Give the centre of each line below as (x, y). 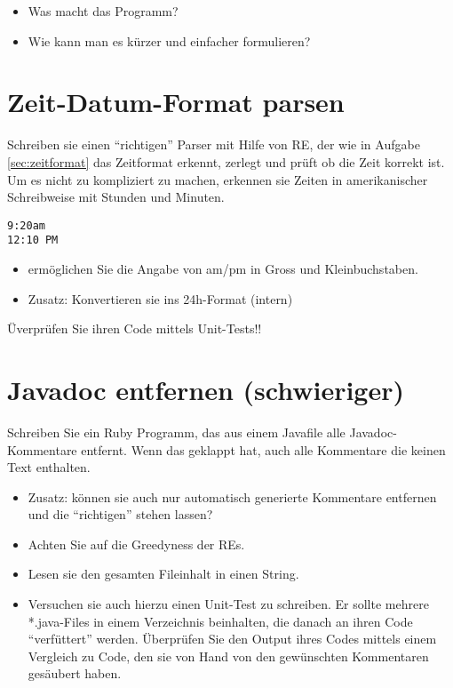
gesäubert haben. (75, 673)
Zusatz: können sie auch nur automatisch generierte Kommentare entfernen (232, 496)
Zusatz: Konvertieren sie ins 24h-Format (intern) (160, 298)
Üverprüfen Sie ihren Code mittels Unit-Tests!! (135, 328)
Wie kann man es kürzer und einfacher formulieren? (169, 40)
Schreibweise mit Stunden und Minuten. (116, 197)
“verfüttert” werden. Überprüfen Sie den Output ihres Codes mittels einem (232, 639)
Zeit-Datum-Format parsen (176, 102)
